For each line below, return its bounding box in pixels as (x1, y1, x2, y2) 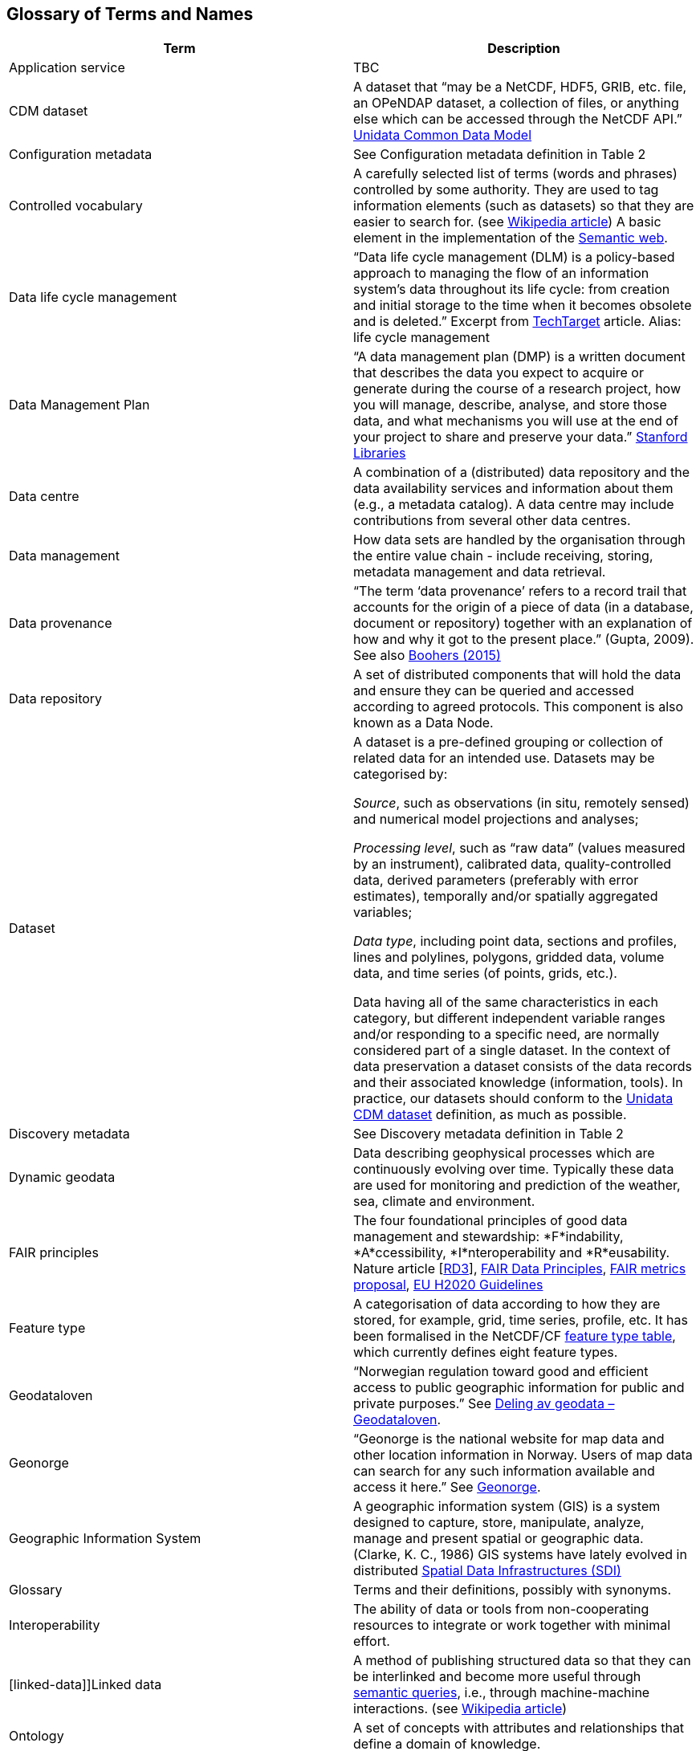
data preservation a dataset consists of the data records (353, 1058, 693, 1075)
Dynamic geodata (9, 1169, 116, 1186)
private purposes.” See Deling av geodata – (353, 1395, 615, 1412)
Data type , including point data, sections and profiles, (353, 933, 678, 950)
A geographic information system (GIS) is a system (353, 1498, 661, 1515)
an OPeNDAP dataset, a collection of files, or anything (353, 95, 679, 112)
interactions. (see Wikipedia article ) (353, 1700, 567, 1717)
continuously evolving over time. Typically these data (353, 1161, 674, 1178)
